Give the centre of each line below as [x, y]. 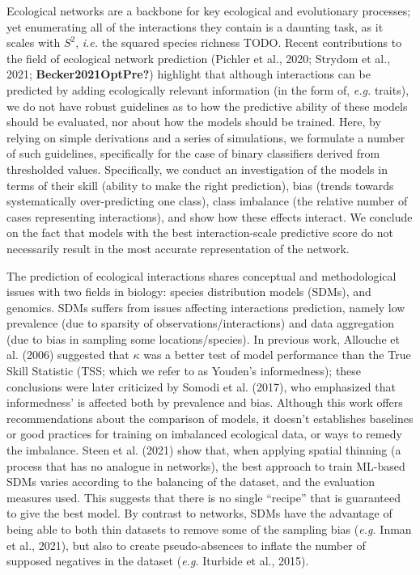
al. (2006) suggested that [68, 355]
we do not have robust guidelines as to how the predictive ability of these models [207, 106]
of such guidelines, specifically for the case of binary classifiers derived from [193, 153]
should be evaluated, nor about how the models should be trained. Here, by [194, 122]
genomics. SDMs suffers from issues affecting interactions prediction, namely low [206, 307]
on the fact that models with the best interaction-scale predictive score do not [200, 233]
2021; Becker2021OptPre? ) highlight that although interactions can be [189, 74]
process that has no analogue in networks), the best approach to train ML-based [206, 465]
